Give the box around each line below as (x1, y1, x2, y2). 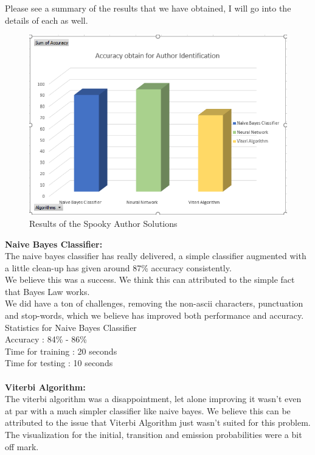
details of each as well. (5, 13, 88, 26)
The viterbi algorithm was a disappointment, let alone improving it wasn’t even (5, 392, 302, 405)
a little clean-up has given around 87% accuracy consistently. (5, 261, 232, 274)
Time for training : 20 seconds (5, 344, 117, 357)
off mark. (5, 440, 39, 453)
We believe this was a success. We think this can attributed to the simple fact (5, 273, 295, 286)
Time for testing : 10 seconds (5, 356, 113, 369)
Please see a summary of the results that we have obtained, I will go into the (5, 2, 291, 14)
